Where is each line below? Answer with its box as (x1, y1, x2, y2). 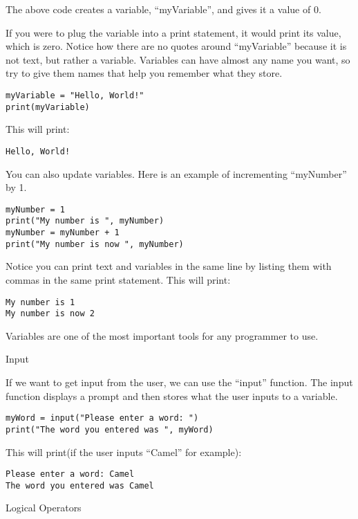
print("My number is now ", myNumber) (6, 239, 184, 249)
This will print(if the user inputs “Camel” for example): (6, 444, 242, 459)
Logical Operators (6, 500, 82, 515)
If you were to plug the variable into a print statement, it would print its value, (6, 25, 341, 39)
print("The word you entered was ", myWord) (6, 424, 214, 435)
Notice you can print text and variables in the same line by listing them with (6, 259, 332, 273)
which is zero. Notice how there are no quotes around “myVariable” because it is (6, 39, 347, 53)
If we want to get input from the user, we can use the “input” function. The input (6, 375, 353, 390)
